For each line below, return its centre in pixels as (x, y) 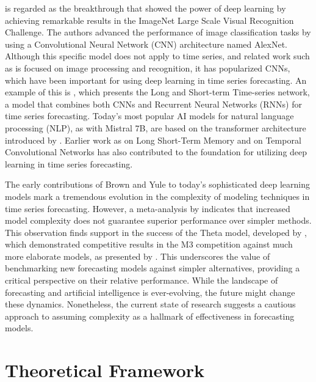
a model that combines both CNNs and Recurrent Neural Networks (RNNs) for (153, 104)
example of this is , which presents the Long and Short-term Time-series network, (157, 92)
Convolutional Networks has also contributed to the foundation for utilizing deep (156, 152)
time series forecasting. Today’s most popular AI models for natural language (149, 116)
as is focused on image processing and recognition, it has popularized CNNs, (148, 68)
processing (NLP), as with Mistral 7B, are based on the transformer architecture (156, 127)
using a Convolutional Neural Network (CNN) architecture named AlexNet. (146, 44)
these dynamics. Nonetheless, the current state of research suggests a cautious (150, 304)
